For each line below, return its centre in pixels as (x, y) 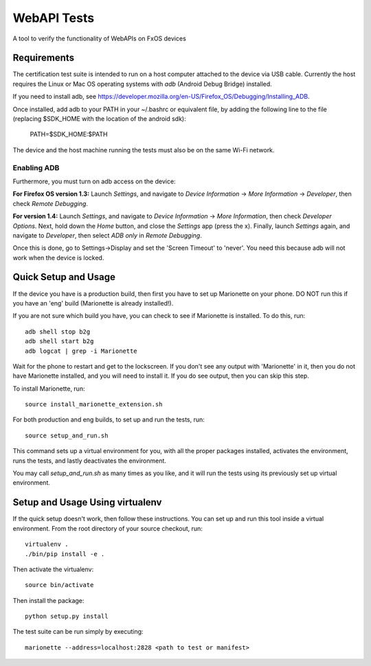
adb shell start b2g (59, 341)
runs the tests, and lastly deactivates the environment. (89, 461)
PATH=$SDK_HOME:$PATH (69, 135)
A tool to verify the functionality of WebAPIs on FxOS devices (100, 38)
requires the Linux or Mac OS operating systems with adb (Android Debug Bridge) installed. (143, 84)
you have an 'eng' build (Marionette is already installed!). (93, 303)
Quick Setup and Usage (64, 277)
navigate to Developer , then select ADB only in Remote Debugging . (107, 235)
